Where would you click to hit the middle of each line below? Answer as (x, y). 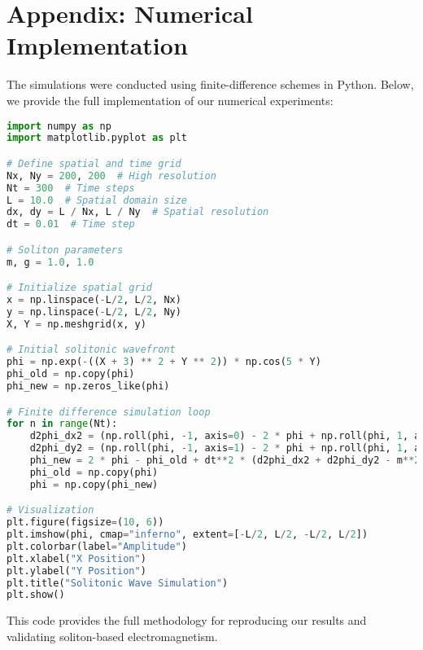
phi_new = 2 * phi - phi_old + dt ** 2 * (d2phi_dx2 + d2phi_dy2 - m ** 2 (225, 461)
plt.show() (36, 595)
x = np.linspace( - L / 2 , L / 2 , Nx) (94, 300)
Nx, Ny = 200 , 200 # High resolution (111, 176)
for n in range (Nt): (62, 424)
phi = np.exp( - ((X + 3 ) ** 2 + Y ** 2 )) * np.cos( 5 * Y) (164, 362)
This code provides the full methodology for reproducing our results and (187, 620)
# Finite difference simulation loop (109, 412)
